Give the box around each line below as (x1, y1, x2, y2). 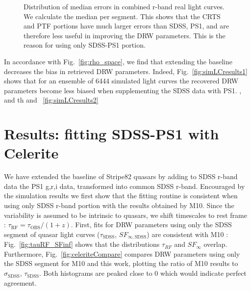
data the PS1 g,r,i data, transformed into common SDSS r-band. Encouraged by (4, 181, 245, 191)
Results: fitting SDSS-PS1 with (4, 124, 219, 144)
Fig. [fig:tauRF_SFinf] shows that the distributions (4, 239, 160, 249)
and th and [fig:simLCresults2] (4, 95, 99, 105)
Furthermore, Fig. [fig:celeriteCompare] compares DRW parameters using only (4, 248, 240, 259)
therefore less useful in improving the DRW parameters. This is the (24, 30, 226, 40)
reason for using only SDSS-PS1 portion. (24, 40, 146, 50)
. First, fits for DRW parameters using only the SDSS (71, 219, 232, 230)
